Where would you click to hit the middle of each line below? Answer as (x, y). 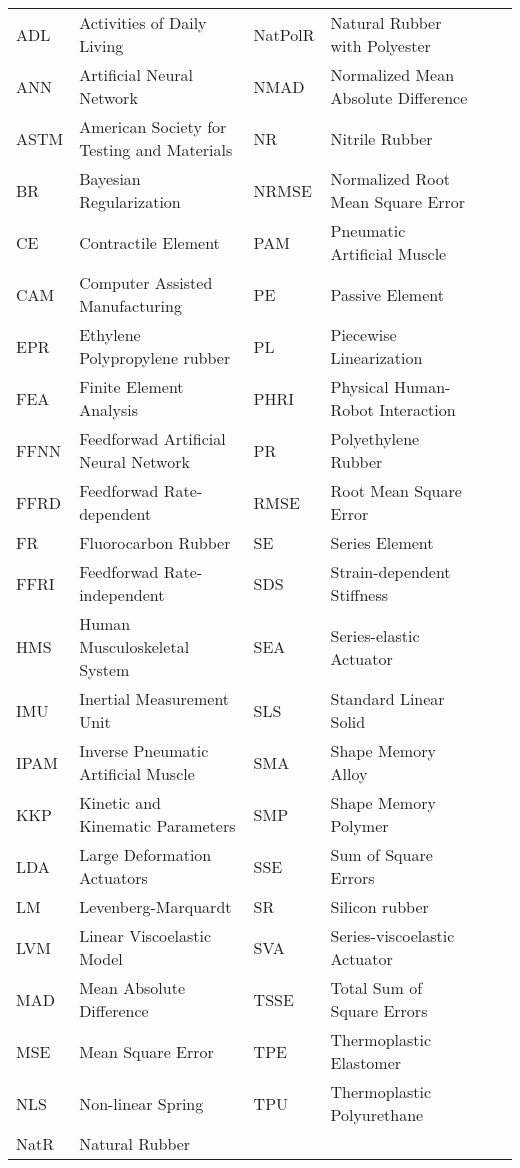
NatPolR (284, 34)
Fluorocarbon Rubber (155, 542)
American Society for (153, 126)
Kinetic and (120, 802)
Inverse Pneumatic (144, 750)
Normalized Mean (392, 74)
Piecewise (363, 334)
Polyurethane (377, 1114)
